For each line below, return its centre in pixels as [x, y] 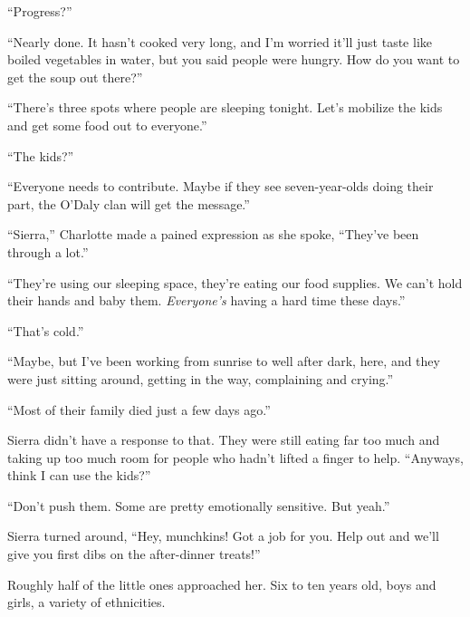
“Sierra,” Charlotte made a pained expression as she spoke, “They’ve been [213, 234]
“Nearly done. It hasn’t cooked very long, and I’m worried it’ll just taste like [220, 41]
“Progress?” [40, 11]
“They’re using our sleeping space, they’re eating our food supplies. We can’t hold [235, 282]
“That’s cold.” [46, 330]
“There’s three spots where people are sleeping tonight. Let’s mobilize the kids [225, 107]
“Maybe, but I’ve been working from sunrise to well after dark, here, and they [224, 361]
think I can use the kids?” [79, 475]
